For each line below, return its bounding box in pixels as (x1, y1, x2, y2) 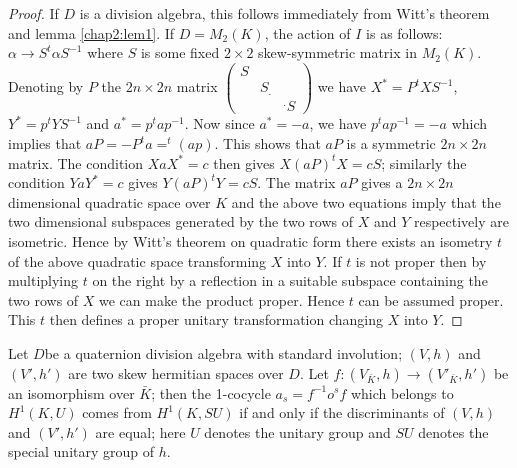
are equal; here (95, 421, 186, 442)
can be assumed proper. (358, 289, 504, 310)
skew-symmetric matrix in (258, 42, 417, 63)
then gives (213, 152, 275, 173)
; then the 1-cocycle (151, 382, 271, 403)
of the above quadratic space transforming (8, 250, 267, 271)
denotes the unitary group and (204, 421, 391, 442)
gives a (361, 172, 403, 193)
